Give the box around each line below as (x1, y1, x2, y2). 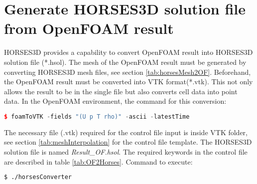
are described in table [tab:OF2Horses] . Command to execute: (4, 156, 193, 167)
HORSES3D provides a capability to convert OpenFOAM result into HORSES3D (4, 47, 253, 57)
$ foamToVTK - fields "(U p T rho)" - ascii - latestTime (4, 113, 190, 120)
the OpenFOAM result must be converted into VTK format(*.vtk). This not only (4, 76, 253, 87)
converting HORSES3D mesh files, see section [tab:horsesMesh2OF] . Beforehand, (4, 66, 251, 77)
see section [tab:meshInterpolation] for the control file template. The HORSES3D (4, 137, 252, 147)
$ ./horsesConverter (4, 174, 72, 181)
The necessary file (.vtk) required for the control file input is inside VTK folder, (4, 127, 248, 137)
